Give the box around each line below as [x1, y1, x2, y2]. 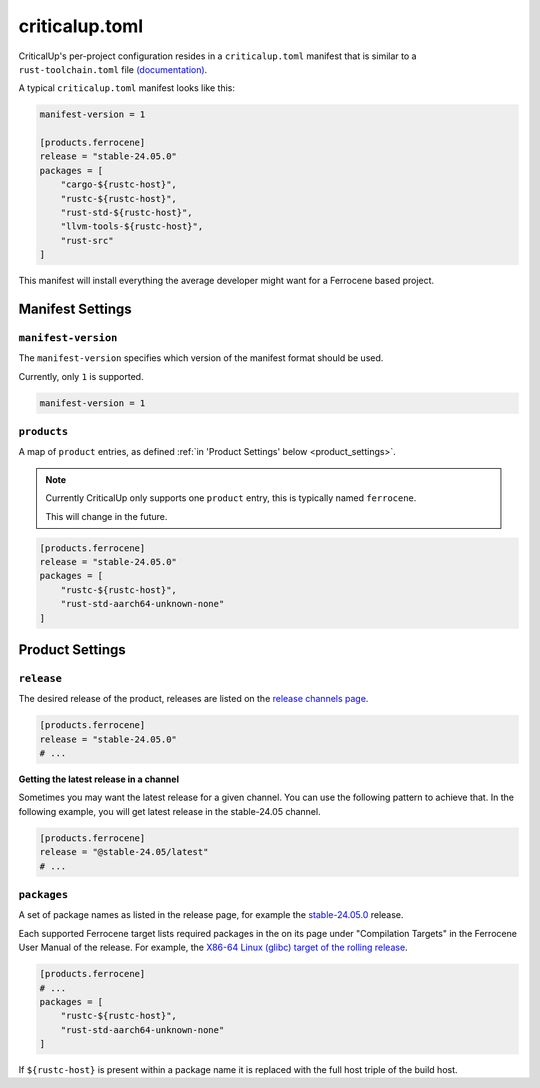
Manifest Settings [18, 301, 132, 318]
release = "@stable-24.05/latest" [39, 846, 209, 858]
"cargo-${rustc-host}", [60, 179, 177, 190]
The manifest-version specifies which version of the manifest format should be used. [18, 352, 384, 364]
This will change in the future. [45, 510, 168, 522]
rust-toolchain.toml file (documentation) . [18, 63, 208, 75]
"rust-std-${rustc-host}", [60, 207, 194, 219]
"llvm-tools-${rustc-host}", [60, 221, 204, 232]
